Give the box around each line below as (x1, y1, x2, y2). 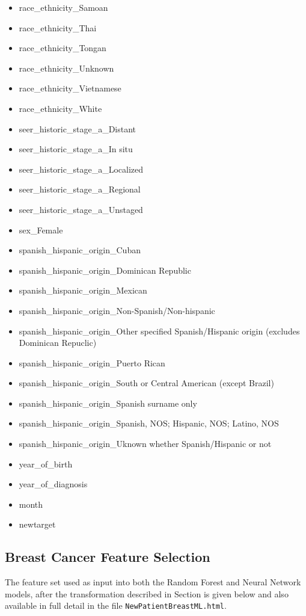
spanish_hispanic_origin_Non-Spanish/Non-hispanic (19, 304, 215, 316)
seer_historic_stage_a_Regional (19, 183, 141, 196)
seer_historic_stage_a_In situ (19, 143, 133, 155)
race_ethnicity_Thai (19, 21, 97, 34)
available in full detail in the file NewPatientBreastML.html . (5, 599, 227, 612)
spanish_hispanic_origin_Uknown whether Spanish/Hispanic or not (19, 437, 272, 450)
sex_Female (19, 223, 63, 236)
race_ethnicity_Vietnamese (19, 82, 121, 94)
